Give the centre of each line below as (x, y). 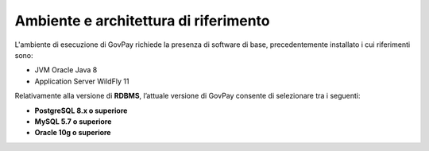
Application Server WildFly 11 (82, 81)
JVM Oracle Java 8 (66, 70)
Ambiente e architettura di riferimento (142, 21)
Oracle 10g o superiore (73, 133)
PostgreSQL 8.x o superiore (81, 110)
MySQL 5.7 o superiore (73, 121)
